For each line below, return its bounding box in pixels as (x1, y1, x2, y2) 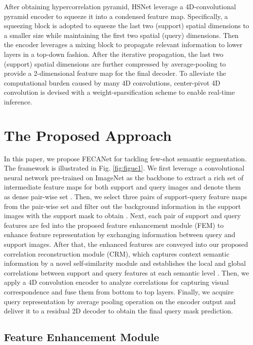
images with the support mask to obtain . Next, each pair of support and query (4, 210, 241, 221)
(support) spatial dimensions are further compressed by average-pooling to (4, 58, 226, 69)
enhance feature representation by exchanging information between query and (4, 229, 235, 240)
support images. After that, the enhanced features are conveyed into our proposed (4, 239, 248, 249)
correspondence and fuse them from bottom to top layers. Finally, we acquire (4, 286, 234, 296)
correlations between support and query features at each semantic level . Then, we (4, 267, 249, 277)
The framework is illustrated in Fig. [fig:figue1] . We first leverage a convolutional (4, 163, 245, 173)
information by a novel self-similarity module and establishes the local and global (4, 258, 246, 268)
